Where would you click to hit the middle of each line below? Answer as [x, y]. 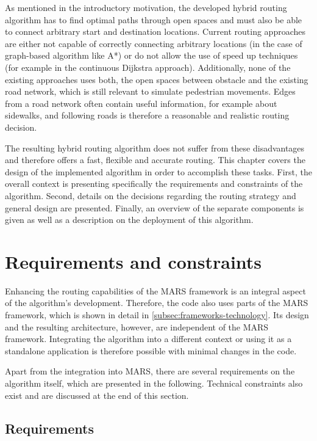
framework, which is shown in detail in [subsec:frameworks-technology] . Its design [157, 315]
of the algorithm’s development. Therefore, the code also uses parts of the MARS [157, 303]
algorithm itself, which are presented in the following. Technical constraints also [154, 383]
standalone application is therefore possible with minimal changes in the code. [151, 350]
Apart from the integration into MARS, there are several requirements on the [150, 371]
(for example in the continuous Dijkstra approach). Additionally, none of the [148, 67]
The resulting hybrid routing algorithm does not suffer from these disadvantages [155, 148]
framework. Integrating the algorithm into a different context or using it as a [148, 339]
